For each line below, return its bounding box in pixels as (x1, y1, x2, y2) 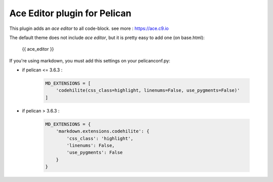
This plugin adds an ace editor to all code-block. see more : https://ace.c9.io (9, 25, 169, 31)
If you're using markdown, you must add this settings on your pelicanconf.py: (9, 57, 170, 63)
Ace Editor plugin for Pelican (9, 8, 131, 19)
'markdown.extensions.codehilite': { (56, 128, 150, 134)
